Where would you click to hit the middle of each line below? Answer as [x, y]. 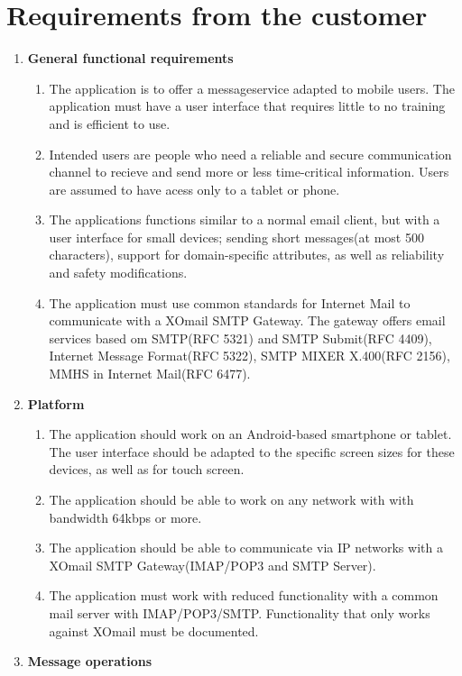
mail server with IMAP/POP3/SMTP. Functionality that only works [240, 612]
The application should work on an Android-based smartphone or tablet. [250, 434]
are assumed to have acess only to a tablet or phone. [194, 189]
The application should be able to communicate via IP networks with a [246, 548]
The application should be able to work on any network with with [231, 499]
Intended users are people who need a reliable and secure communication [250, 154]
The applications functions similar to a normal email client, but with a [245, 219]
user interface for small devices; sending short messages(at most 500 [236, 237]
